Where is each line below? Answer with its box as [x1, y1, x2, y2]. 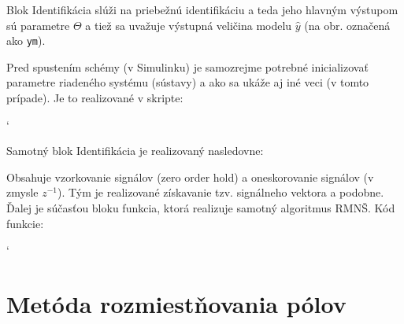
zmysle [6, 184, 39, 201]
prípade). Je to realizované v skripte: [6, 90, 183, 106]
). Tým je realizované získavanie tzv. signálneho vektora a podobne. [57, 184, 384, 201]
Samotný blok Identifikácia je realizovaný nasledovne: [6, 142, 264, 159]
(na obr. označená [304, 17, 391, 33]
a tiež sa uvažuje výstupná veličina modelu [85, 17, 292, 33]
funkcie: [6, 215, 44, 231]
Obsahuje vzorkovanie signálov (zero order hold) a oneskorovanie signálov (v [6, 168, 374, 185]
